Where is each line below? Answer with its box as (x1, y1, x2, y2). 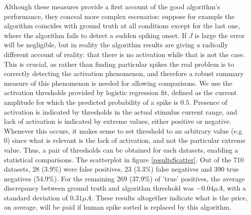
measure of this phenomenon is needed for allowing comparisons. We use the (4, 78, 232, 88)
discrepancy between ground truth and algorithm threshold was (4, 183, 194, 193)
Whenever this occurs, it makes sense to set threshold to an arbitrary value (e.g (4, 125, 242, 136)
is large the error (194, 30, 245, 40)
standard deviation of (4, 192, 68, 202)
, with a (223, 183, 246, 193)
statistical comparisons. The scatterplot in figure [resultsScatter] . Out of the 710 (4, 154, 244, 164)
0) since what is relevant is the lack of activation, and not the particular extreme (4, 135, 246, 145)
